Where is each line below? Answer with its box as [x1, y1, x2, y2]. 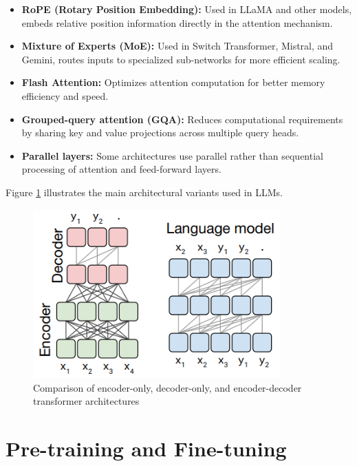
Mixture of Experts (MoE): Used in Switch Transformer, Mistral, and [21, 39, 334, 53]
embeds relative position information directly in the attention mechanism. [21, 15, 333, 30]
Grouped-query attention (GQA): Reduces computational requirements [21, 112, 343, 126]
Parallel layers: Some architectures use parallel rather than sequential [21, 148, 323, 162]
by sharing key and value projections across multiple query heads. [21, 125, 299, 140]
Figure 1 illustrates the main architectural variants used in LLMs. [6, 184, 283, 199]
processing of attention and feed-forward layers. [21, 162, 221, 176]
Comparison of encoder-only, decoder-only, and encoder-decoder [33, 380, 302, 394]
